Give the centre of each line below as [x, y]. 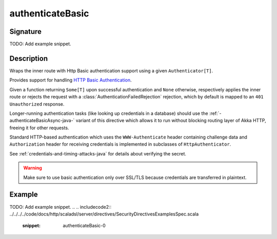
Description [29, 58]
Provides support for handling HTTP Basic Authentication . [71, 80]
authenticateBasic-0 [84, 226]
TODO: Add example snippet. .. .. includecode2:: [61, 207]
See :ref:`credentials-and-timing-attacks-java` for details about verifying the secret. [98, 153]
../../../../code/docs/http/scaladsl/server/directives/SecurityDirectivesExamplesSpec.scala [104, 214]
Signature [26, 32]
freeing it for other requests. [39, 128]
